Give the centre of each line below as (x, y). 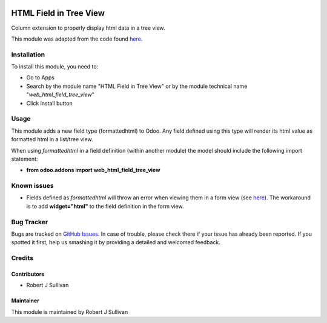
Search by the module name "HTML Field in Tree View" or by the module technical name (137, 86)
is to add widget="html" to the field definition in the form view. (105, 206)
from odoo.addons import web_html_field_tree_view (93, 170)
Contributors (28, 274)
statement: (25, 159)
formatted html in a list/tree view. (52, 139)
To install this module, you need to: (55, 67)
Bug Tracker (30, 222)
